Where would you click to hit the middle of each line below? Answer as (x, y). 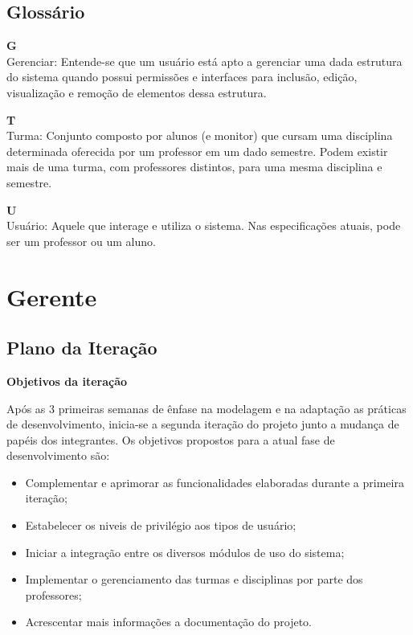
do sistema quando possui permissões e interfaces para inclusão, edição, (182, 77)
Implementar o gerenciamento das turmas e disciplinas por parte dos (194, 579)
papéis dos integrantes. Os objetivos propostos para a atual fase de (171, 439)
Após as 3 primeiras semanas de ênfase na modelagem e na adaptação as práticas (206, 408)
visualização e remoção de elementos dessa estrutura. (137, 92)
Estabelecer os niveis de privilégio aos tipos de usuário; (161, 525)
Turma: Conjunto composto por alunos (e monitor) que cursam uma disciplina (200, 135)
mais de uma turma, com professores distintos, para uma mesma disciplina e (194, 167)
